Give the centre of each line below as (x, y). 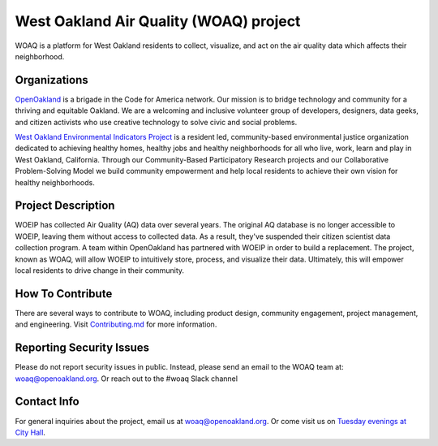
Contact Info (47, 402)
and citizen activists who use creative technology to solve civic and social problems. (156, 122)
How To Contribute (64, 294)
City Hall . (30, 432)
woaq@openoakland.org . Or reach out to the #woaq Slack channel (127, 379)
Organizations (52, 80)
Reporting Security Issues (82, 348)
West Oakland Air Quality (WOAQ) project (158, 21)
